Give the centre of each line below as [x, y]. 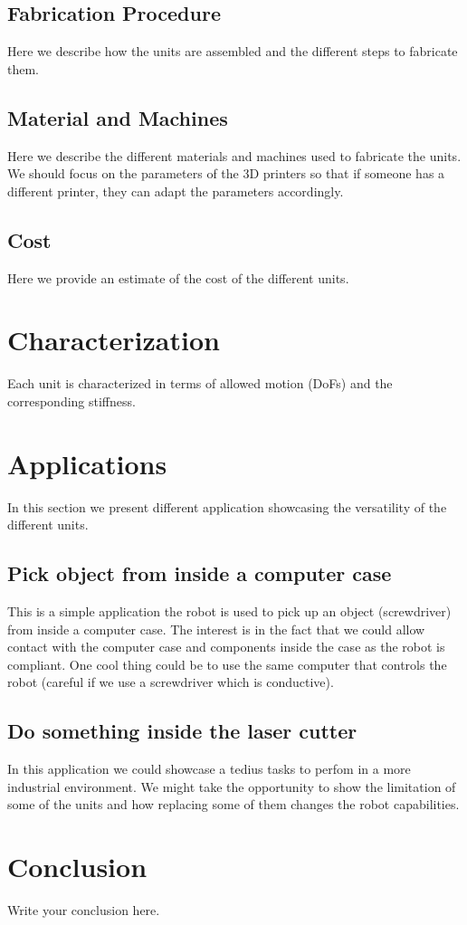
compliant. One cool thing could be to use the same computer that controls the [227, 664]
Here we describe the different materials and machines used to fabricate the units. [234, 155]
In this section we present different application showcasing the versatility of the [227, 506]
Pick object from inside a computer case [200, 573]
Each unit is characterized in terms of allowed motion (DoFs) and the [200, 383]
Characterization [114, 340]
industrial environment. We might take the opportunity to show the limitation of [232, 786]
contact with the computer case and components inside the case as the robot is [226, 647]
